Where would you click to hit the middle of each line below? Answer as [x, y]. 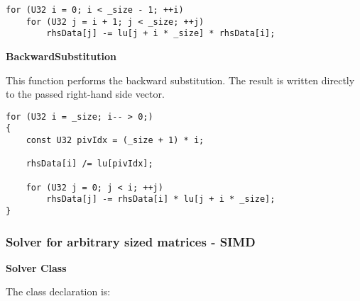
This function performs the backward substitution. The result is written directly [180, 80]
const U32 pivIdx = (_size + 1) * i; [115, 141]
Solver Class [36, 267]
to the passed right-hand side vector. [85, 94]
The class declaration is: [58, 291]
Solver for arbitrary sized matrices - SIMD [131, 241]
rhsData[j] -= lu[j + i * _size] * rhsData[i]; [161, 34]
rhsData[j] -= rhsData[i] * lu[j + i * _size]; [161, 199]
